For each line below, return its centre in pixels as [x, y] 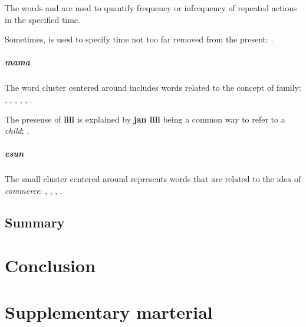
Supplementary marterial [109, 311]
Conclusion [50, 265]
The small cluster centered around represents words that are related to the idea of [153, 179]
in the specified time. [43, 19]
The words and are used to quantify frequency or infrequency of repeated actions [151, 8]
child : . [17, 131]
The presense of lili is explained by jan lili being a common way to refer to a [145, 119]
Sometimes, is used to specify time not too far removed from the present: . [139, 39]
